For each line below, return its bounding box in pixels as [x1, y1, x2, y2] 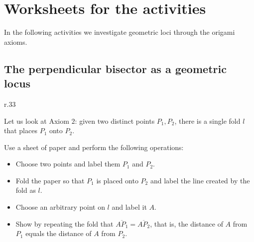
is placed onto [96, 175, 138, 185]
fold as [15, 185, 36, 195]
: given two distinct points [75, 115, 155, 126]
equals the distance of [25, 228, 92, 239]
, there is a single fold [174, 115, 241, 126]
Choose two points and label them [15, 159, 121, 169]
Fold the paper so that [15, 175, 85, 185]
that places [4, 125, 37, 136]
